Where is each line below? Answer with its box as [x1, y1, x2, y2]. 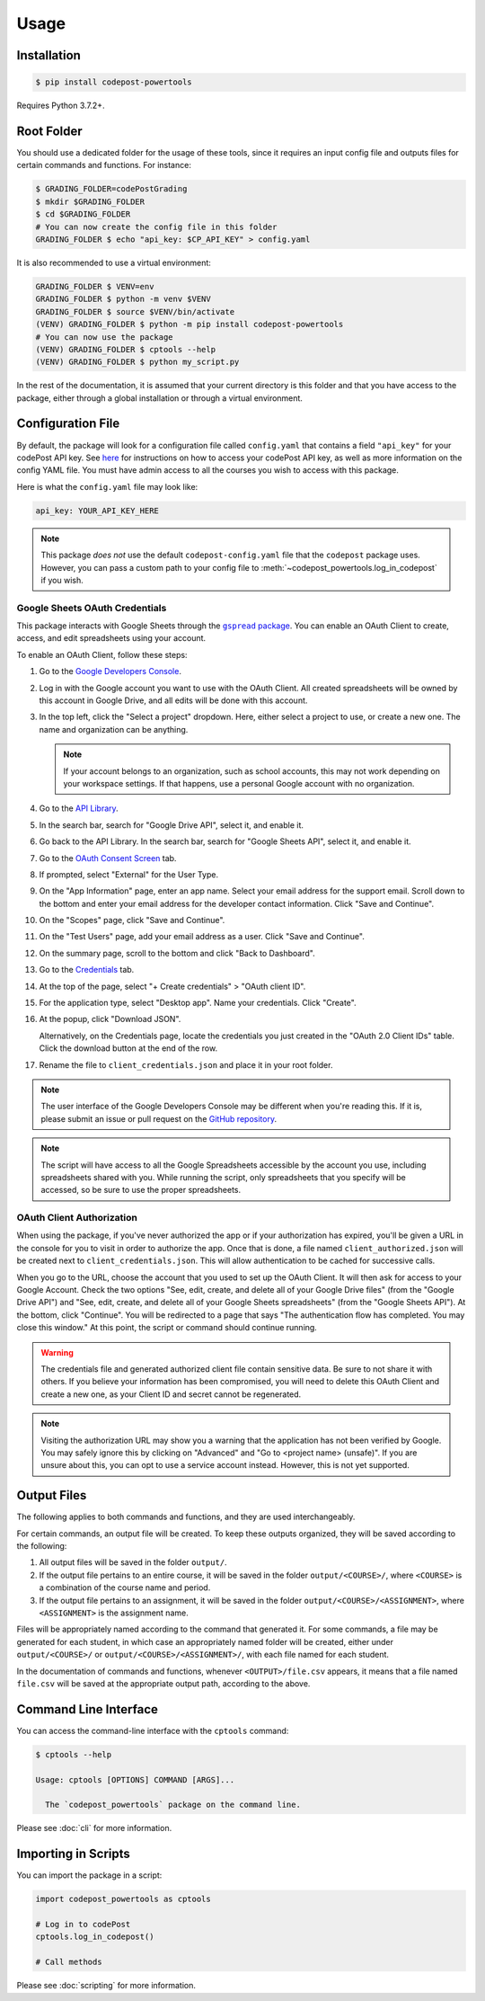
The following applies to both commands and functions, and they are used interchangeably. [16, 1511, 356, 1523]
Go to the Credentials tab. [39, 965, 135, 975]
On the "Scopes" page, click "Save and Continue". [39, 915, 225, 926]
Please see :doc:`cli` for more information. [16, 1823, 172, 1834]
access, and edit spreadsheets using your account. [16, 633, 207, 644]
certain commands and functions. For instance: [16, 160, 192, 171]
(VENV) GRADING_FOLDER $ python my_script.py [35, 357, 240, 368]
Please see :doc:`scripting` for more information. [16, 1980, 197, 1991]
